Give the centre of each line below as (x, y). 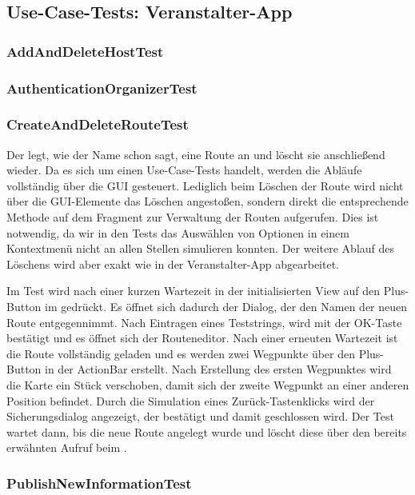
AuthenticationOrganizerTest (102, 88)
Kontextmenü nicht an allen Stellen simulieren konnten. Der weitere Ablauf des (201, 248)
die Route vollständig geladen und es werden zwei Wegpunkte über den (181, 353)
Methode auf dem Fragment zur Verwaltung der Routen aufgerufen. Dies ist (193, 217)
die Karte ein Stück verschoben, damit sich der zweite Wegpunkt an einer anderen (208, 385)
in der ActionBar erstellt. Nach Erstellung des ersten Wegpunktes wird (218, 369)
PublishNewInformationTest (99, 483)
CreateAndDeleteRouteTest (98, 124)
